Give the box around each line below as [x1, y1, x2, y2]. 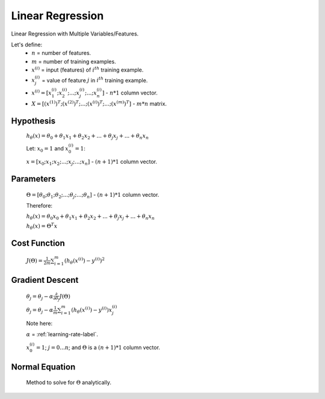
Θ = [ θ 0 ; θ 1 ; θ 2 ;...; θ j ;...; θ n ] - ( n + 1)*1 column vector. [26, 191, 159, 200]
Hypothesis [11, 116, 56, 126]
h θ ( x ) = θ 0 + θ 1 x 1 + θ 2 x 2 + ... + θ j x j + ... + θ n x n [26, 132, 149, 141]
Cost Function [11, 238, 66, 248]
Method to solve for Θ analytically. [26, 379, 111, 386]
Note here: [26, 320, 53, 327]
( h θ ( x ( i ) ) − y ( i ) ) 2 [64, 256, 105, 265]
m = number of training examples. [31, 58, 117, 65]
